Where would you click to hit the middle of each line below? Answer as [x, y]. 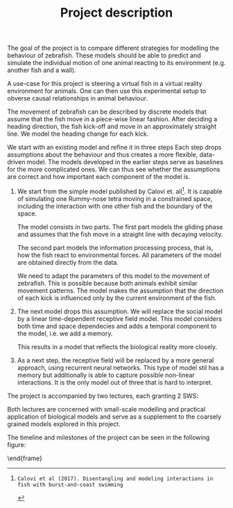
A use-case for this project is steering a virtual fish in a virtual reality [105, 84]
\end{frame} [25, 458]
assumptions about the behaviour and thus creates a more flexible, [103, 155]
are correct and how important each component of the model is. [99, 177]
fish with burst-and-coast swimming [70, 484]
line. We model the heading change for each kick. [78, 134]
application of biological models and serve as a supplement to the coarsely [114, 417]
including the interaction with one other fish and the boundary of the [115, 206]
